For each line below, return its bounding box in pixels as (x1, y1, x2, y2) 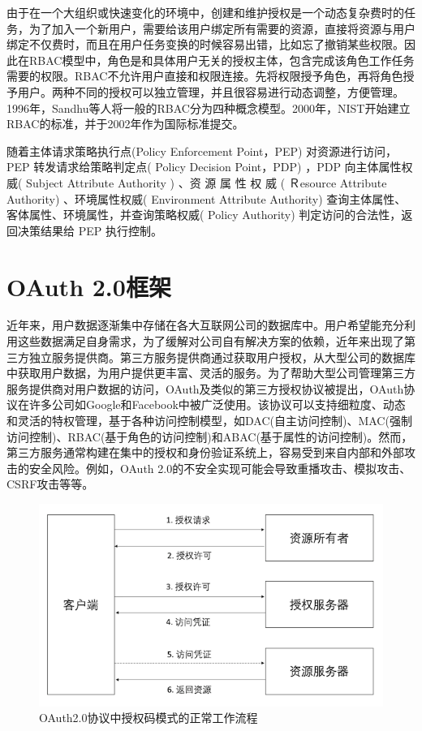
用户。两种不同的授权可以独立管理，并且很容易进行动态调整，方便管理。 (17, 83, 404, 100)
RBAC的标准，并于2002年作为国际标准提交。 (6, 115, 244, 132)
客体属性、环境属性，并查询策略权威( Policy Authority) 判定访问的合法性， (6, 206, 402, 223)
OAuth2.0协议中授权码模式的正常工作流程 (39, 709, 258, 726)
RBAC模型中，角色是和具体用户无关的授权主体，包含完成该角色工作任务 (28, 51, 415, 68)
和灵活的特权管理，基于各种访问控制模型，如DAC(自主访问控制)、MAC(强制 (6, 412, 412, 428)
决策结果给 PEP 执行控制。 (17, 221, 162, 239)
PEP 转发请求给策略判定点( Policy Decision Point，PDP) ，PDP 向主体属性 (6, 158, 402, 175)
